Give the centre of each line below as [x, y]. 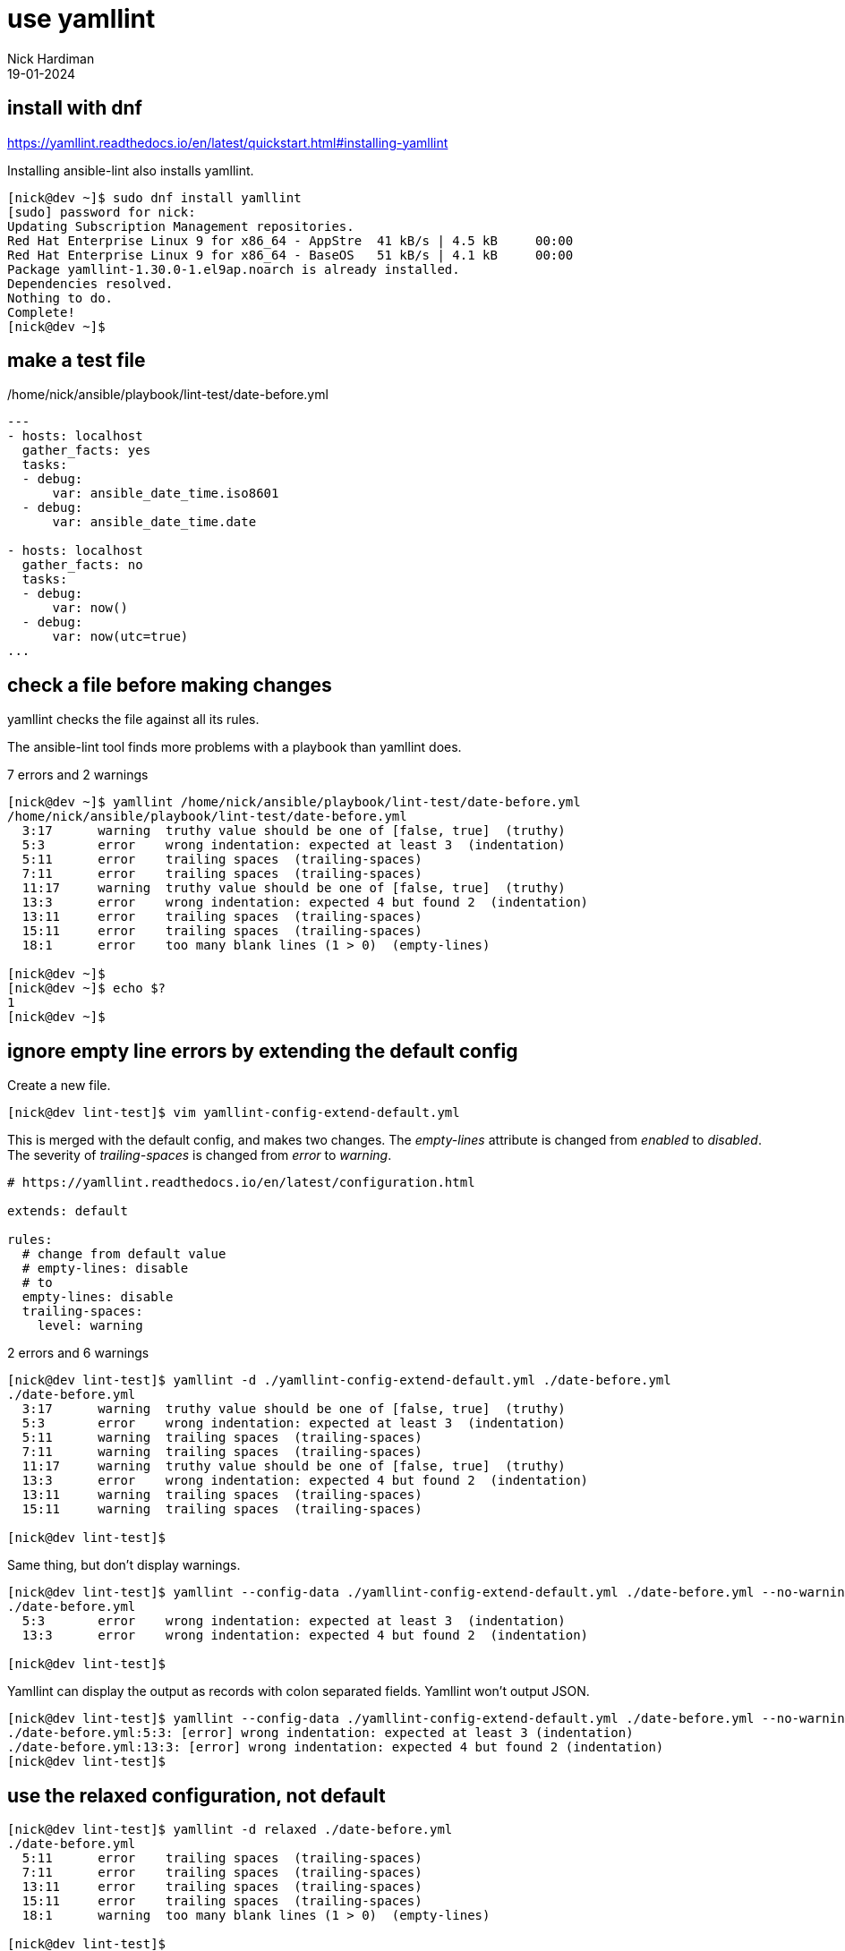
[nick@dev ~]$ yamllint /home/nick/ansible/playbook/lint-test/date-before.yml [294, 802]
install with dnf [75, 108]
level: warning [90, 1326]
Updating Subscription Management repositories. [181, 226]
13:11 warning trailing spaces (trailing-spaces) [222, 1495]
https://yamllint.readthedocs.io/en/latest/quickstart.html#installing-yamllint [228, 142]
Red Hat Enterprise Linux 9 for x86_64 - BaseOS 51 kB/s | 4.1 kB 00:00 [290, 255]
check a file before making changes [170, 685]
